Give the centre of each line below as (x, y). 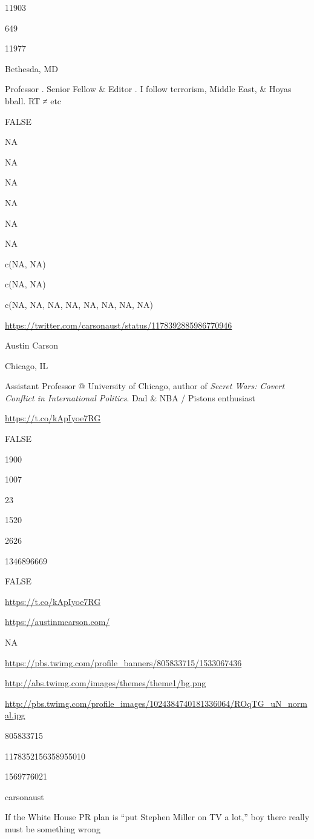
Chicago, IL (27, 365)
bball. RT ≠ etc (33, 100)
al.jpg (15, 715)
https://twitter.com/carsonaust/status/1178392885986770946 (119, 325)
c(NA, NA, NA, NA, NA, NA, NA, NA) (79, 304)
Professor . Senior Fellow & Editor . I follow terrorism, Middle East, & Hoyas (148, 89)
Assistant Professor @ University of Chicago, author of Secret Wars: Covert (145, 386)
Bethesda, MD (31, 68)
